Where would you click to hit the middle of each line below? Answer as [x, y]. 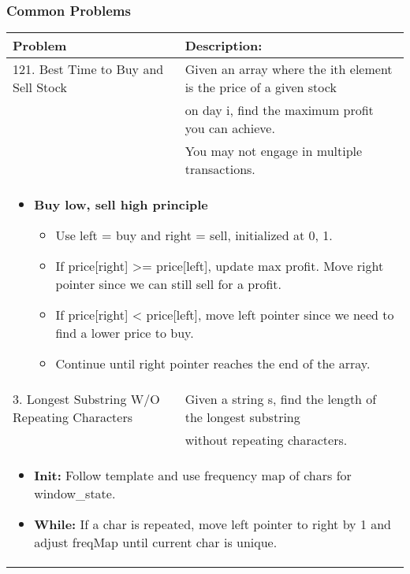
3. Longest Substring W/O [86, 399]
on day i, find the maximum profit [279, 110]
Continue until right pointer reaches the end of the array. [213, 364]
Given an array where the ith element [289, 69]
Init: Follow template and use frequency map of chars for [193, 476]
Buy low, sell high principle [121, 205]
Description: [224, 46]
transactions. [220, 169]
